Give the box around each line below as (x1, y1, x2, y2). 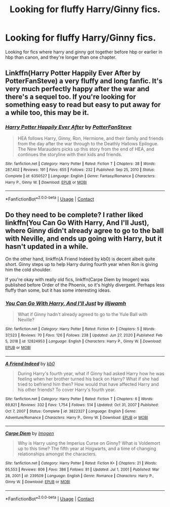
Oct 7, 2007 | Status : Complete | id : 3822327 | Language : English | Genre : (5, 409, 137, 414)
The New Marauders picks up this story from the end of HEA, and (17, 146, 154, 152)
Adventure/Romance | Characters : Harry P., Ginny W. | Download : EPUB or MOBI (5, 415, 148, 420)
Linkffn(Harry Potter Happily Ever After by (5, 69, 141, 77)
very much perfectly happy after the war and (5, 85, 150, 93)
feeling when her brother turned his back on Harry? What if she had (17, 376, 159, 382)
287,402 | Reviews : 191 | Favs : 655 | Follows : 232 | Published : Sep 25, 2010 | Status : (5, 167, 155, 173)
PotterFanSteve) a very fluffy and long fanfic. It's (5, 77, 163, 86)
